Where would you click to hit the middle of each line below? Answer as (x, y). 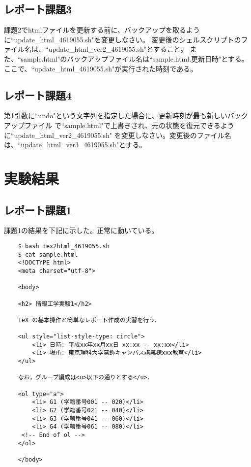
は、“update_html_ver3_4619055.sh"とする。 (75, 145)
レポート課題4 (38, 95)
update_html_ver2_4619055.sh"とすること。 (118, 49)
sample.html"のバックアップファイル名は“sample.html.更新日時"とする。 (135, 58)
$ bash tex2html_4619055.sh (64, 246)
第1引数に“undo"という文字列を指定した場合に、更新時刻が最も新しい (116, 116)
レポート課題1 (38, 210)
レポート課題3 (38, 9)
